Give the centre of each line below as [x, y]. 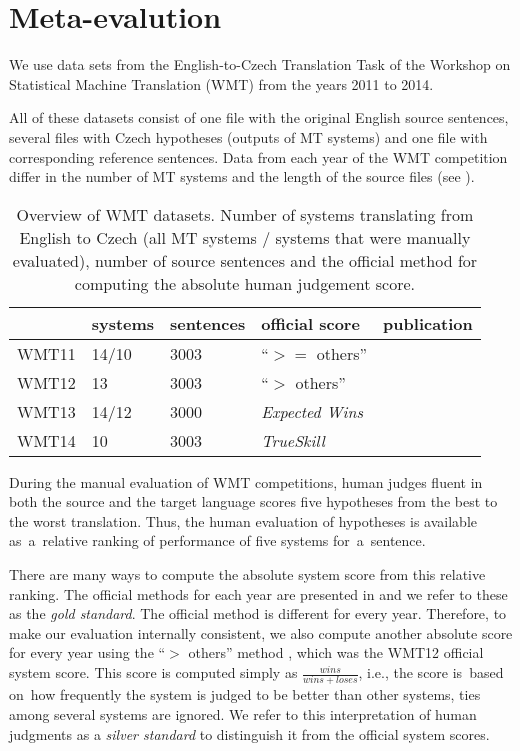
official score [310, 323]
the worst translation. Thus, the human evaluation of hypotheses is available [243, 520]
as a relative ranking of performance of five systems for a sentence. [217, 540]
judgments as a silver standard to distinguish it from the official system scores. [249, 733]
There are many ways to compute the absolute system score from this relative [247, 574]
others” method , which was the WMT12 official [336, 652]
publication [428, 323]
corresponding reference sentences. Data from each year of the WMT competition [258, 156]
